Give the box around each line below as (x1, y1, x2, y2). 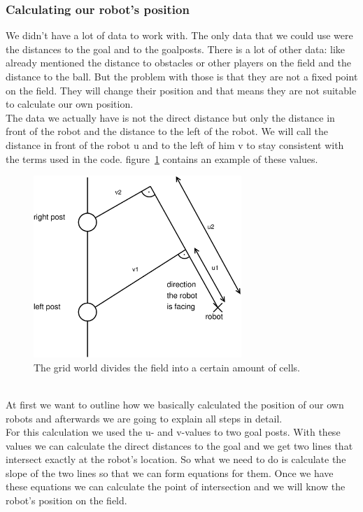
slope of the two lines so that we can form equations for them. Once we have (6, 465, 334, 480)
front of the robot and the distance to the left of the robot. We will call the (6, 124, 329, 138)
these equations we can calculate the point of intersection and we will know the (6, 479, 346, 494)
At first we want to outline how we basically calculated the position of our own (6, 397, 344, 411)
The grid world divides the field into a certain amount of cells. (34, 360, 300, 374)
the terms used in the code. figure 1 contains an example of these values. (6, 151, 318, 166)
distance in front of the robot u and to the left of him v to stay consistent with (6, 137, 344, 152)
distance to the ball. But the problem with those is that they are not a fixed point (6, 69, 358, 83)
